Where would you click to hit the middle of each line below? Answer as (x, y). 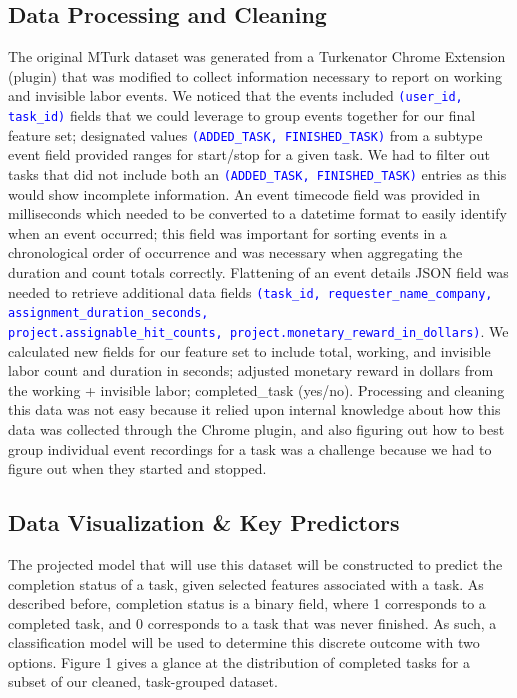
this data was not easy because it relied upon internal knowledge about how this (254, 409)
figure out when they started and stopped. (137, 468)
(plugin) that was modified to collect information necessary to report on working (255, 75)
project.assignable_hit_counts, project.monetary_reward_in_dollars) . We (258, 330)
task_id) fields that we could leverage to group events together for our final (242, 115)
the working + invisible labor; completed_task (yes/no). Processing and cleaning (256, 389)
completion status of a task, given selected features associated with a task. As (246, 583)
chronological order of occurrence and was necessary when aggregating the (235, 252)
